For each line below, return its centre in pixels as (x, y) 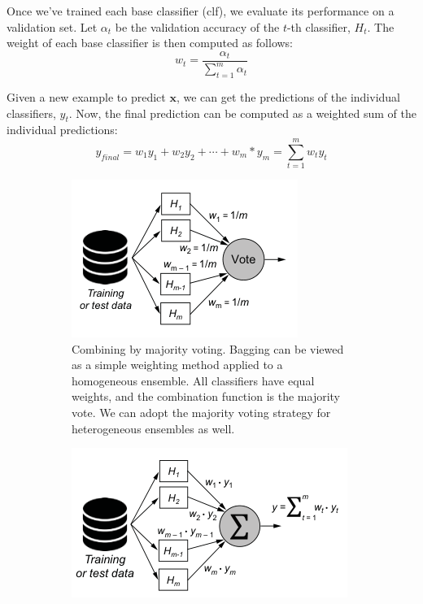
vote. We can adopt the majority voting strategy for (201, 413)
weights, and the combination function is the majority (206, 396)
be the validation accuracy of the (197, 26)
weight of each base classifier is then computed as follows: (150, 43)
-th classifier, (318, 26)
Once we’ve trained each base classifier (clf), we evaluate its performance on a (201, 11)
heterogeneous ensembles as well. (153, 428)
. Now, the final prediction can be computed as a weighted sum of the (242, 113)
